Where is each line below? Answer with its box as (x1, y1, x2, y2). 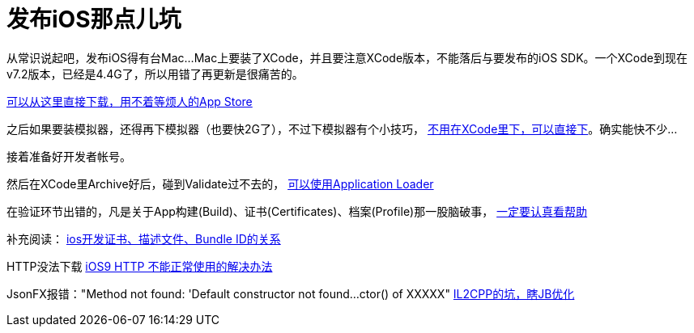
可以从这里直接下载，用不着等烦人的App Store (6, 94, 253, 108)
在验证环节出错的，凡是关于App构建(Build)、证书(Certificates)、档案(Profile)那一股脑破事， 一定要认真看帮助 (6, 204, 588, 218)
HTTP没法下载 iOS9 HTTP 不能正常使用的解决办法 (6, 259, 273, 273)
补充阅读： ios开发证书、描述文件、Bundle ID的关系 (6, 231, 281, 246)
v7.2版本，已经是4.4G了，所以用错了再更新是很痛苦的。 (6, 66, 304, 81)
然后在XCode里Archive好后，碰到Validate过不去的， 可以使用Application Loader (6, 176, 434, 191)
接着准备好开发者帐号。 (6, 149, 131, 163)
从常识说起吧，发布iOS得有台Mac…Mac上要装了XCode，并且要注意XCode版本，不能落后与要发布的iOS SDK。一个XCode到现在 (6, 50, 688, 65)
